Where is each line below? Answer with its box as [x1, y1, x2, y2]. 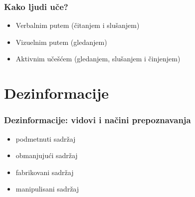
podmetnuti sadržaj [15, 133, 76, 144]
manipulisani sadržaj [15, 184, 79, 194]
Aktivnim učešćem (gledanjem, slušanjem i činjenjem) [15, 53, 181, 64]
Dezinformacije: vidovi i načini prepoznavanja [4, 114, 191, 126]
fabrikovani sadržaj [15, 167, 74, 177]
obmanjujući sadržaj [15, 150, 78, 161]
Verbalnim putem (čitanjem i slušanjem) [15, 20, 140, 30]
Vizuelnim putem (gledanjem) [15, 36, 107, 47]
